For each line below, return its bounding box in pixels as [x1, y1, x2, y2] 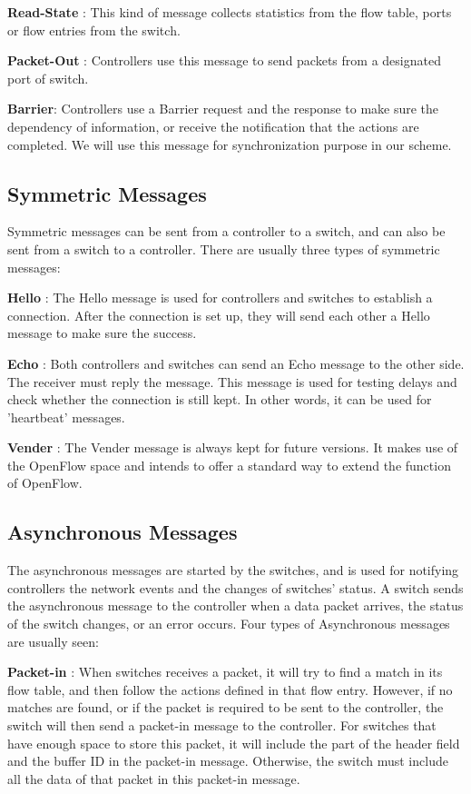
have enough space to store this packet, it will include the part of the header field [7, 733, 460, 752]
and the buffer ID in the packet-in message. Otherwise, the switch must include [7, 751, 448, 770]
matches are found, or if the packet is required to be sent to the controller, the [7, 698, 444, 717]
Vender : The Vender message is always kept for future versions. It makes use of [7, 438, 458, 457]
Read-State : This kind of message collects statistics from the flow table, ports [7, 3, 452, 21]
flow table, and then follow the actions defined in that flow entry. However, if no [7, 680, 453, 699]
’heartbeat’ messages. [7, 407, 125, 426]
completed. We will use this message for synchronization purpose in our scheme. [7, 134, 452, 154]
